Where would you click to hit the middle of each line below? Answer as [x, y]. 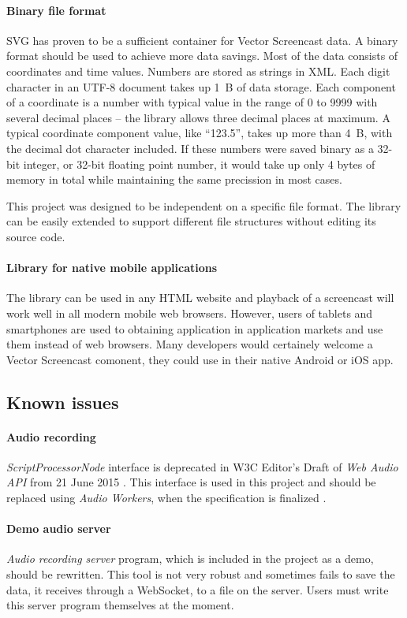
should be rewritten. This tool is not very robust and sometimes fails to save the [201, 574]
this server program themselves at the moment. [120, 605]
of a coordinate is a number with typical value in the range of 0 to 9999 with [192, 102]
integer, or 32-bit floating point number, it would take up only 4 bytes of [199, 164]
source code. [36, 236]
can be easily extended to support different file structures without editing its [191, 221]
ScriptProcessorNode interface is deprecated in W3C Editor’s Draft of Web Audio [202, 466]
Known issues [63, 402]
